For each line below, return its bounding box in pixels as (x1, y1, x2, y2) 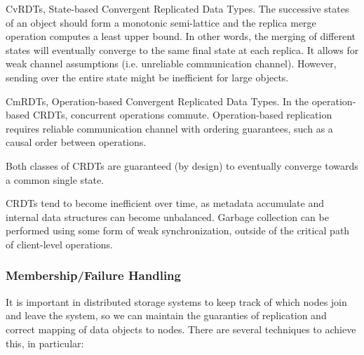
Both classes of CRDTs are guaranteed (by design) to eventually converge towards (6, 158, 358, 173)
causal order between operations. (6, 135, 147, 149)
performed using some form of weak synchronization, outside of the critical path (6, 223, 350, 238)
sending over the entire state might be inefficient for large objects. (6, 69, 289, 84)
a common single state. (6, 172, 105, 187)
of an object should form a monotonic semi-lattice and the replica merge (6, 15, 316, 29)
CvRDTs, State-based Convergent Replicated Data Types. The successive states (6, 1, 349, 15)
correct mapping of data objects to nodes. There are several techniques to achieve (6, 321, 356, 336)
